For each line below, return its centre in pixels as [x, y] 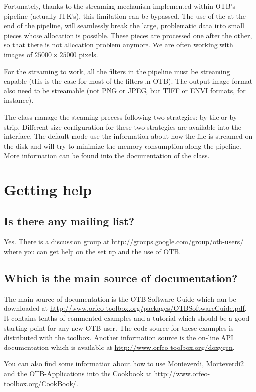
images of [18, 54]
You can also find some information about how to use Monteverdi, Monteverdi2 [124, 364]
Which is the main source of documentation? [121, 278]
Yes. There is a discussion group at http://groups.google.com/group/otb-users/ [124, 241]
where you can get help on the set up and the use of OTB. [92, 251]
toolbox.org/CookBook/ [40, 383]
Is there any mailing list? [69, 221]
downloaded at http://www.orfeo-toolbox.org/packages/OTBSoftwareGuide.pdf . [125, 308]
